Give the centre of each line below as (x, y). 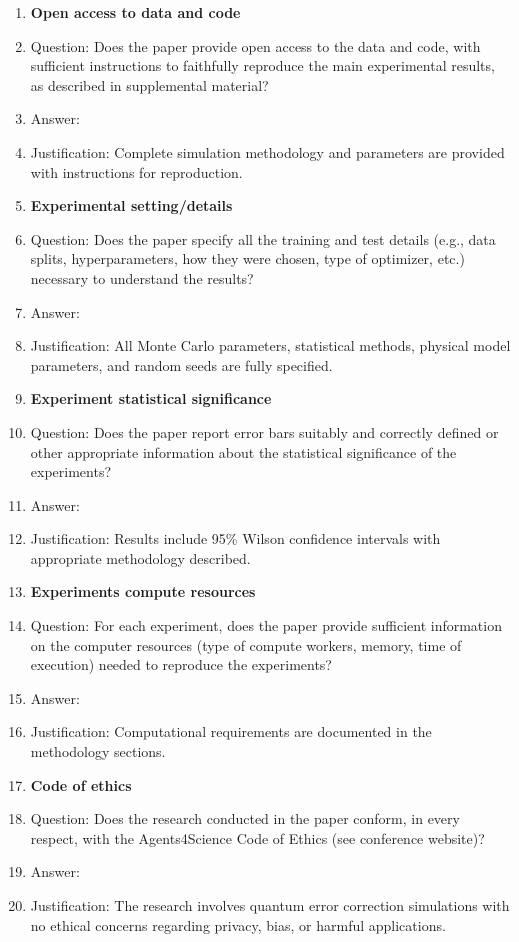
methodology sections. (98, 751)
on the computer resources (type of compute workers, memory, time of (246, 644)
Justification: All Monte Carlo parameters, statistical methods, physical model (270, 345)
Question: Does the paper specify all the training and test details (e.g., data (263, 238)
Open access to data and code (135, 12)
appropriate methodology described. (140, 557)
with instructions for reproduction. (136, 171)
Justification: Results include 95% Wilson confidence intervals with (235, 538)
